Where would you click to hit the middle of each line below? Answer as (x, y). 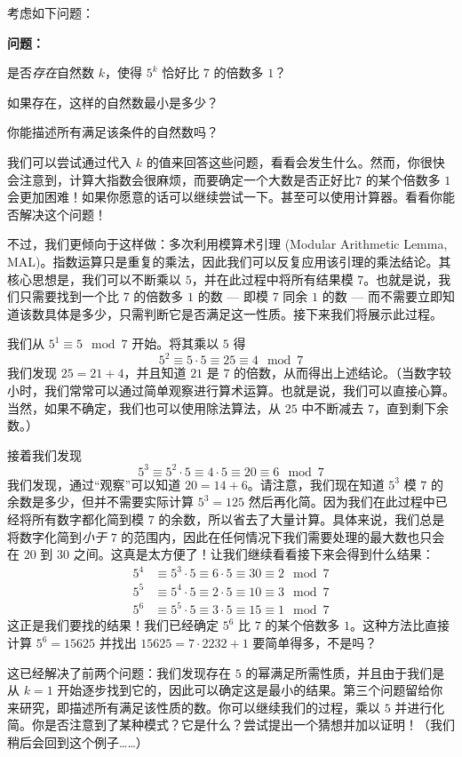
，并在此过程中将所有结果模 (272, 279)
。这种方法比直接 (400, 625)
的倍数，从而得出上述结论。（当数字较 (343, 373)
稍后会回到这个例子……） (78, 742)
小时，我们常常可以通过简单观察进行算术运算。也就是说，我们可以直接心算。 (231, 390)
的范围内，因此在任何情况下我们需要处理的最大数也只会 (283, 536)
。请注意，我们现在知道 (316, 484)
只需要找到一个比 (69, 296)
